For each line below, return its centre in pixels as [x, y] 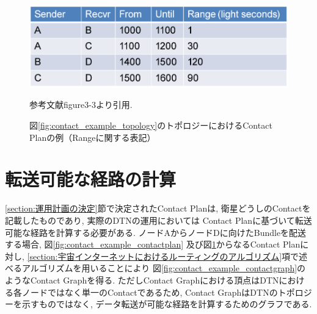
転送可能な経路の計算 [91, 179]
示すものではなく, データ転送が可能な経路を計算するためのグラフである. [167, 304]
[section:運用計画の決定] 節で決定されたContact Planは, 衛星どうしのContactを [158, 208]
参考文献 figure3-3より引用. [81, 105]
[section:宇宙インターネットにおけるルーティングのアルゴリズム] [155, 256]
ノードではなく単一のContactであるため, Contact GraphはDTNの [150, 292]
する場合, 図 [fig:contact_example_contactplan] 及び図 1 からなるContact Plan [153, 244]
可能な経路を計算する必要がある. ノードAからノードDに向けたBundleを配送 [156, 232]
